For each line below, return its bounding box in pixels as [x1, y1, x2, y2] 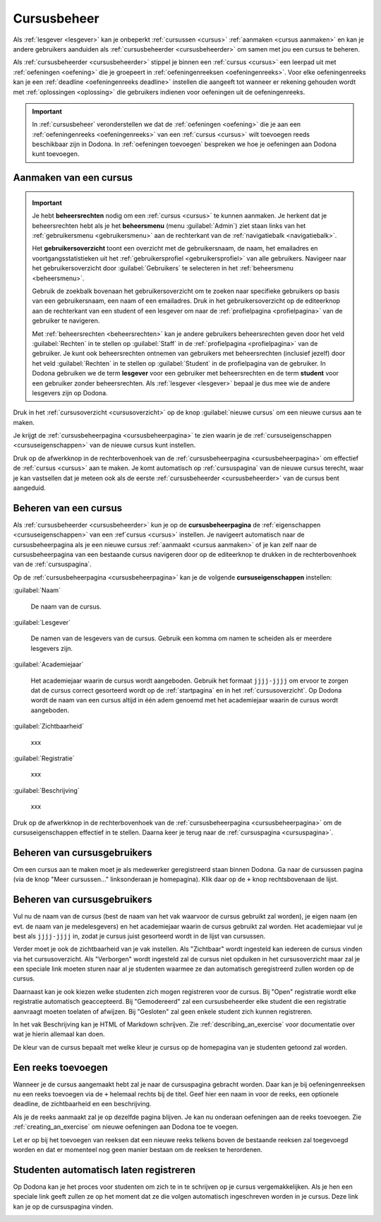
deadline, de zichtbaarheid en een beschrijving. [13, 1100, 152, 1108]
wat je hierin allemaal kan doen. [13, 1030, 105, 1038]
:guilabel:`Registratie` [13, 754, 75, 762]
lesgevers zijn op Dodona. [32, 388, 109, 397]
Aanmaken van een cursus [13, 172, 133, 184]
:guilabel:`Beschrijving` [13, 786, 80, 794]
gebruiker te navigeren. [32, 316, 100, 325]
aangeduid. [13, 484, 46, 492]
